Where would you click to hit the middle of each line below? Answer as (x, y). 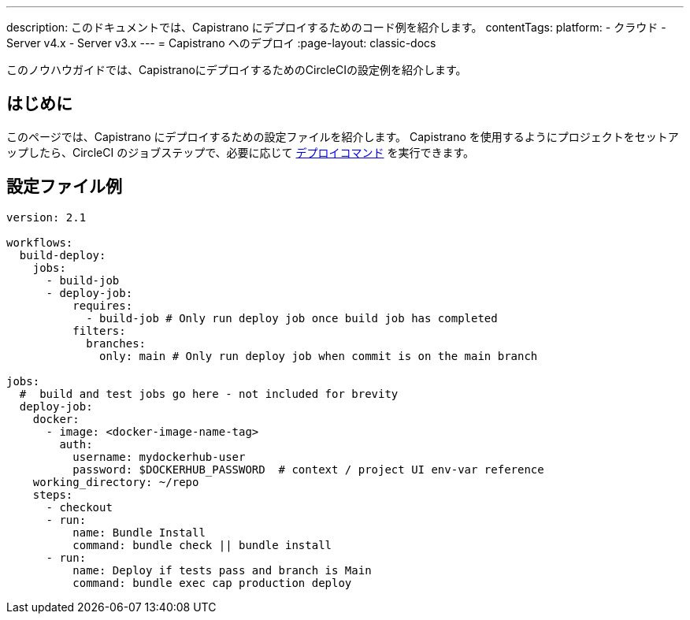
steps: (53, 494)
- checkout (79, 507)
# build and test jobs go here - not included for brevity (209, 394)
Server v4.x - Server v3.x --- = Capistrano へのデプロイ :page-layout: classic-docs (221, 43)
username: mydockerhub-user (159, 457)
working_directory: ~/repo (116, 482)
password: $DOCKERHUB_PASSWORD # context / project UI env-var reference (308, 469)
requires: (103, 305)
